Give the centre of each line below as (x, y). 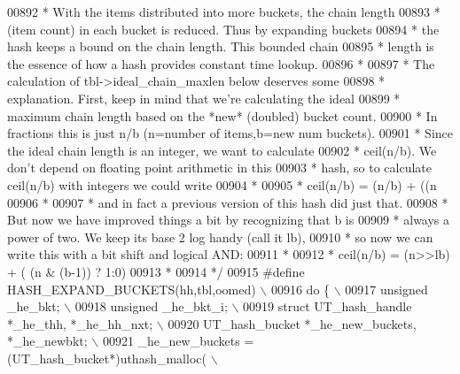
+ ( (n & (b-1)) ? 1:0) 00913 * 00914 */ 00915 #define (156, 271)
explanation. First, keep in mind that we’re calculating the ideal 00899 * (204, 98)
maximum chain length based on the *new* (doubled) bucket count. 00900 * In (222, 115)
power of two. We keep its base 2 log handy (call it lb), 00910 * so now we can (220, 237)
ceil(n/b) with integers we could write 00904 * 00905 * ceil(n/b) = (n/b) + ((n (222, 184)
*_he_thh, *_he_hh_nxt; (80, 323)
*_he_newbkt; (47, 341)
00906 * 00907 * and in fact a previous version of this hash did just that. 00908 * (228, 202)
